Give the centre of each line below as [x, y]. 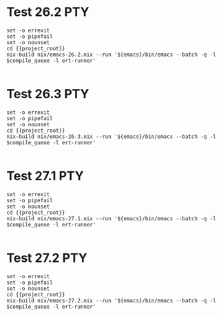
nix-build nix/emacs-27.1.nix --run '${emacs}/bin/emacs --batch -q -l [111, 218]
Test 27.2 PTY [47, 258]
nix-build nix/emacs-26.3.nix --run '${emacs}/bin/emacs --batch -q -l [111, 136]
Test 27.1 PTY [45, 176]
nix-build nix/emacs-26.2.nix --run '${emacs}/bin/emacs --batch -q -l [111, 55]
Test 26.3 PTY [48, 94]
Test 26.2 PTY [48, 12]
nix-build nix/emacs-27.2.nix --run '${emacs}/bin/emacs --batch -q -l [111, 300]
